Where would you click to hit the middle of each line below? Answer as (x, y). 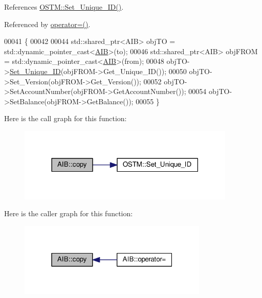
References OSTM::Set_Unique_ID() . (64, 7)
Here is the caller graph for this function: (69, 213)
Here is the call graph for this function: (65, 118)
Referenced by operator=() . (47, 24)
